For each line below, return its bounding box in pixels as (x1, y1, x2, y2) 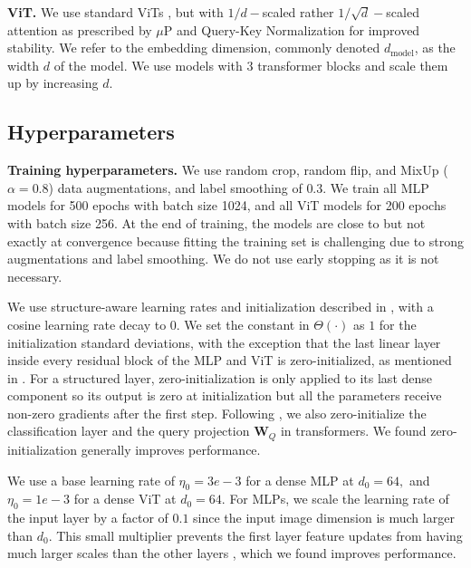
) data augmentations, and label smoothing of (48, 178, 303, 197)
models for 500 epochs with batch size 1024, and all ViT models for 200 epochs (7, 196, 447, 215)
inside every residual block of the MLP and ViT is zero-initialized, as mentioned (7, 351, 452, 370)
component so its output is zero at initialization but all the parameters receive (7, 386, 442, 405)
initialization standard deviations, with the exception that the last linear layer (7, 332, 441, 351)
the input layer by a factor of (7, 508, 168, 527)
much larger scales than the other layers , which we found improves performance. (7, 544, 457, 563)
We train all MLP (330, 178, 429, 197)
